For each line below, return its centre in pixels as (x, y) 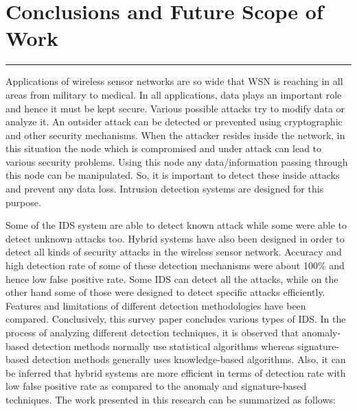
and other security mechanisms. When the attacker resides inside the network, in (175, 135)
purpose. (23, 202)
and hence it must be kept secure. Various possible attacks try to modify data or (175, 108)
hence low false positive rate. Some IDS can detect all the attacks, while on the (172, 278)
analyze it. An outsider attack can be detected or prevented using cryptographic (174, 122)
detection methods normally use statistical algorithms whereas (163, 346)
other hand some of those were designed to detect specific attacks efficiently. (165, 292)
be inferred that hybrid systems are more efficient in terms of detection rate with (176, 372)
